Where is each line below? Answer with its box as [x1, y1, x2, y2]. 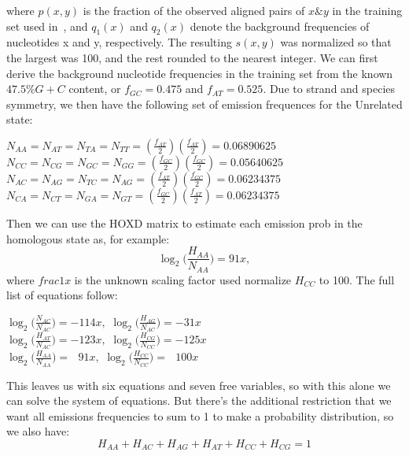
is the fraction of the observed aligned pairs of [83, 2, 305, 18]
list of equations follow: [6, 287, 118, 303]
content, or [68, 80, 121, 97]
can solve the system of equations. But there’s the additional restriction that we [6, 392, 392, 409]
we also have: [6, 423, 70, 439]
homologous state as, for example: [6, 230, 170, 247]
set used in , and [6, 17, 88, 34]
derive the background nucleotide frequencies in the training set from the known [6, 65, 393, 81]
